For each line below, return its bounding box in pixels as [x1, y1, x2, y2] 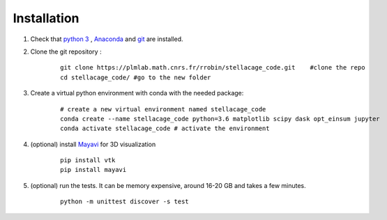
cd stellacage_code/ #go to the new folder [60, 73, 211, 81]
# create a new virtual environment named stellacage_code [60, 105, 266, 113]
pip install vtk [60, 157, 116, 164]
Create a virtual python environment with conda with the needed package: [30, 89, 244, 97]
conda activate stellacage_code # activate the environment [60, 125, 270, 132]
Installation [13, 10, 79, 26]
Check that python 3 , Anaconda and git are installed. [30, 35, 184, 43]
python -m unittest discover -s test [60, 198, 190, 205]
